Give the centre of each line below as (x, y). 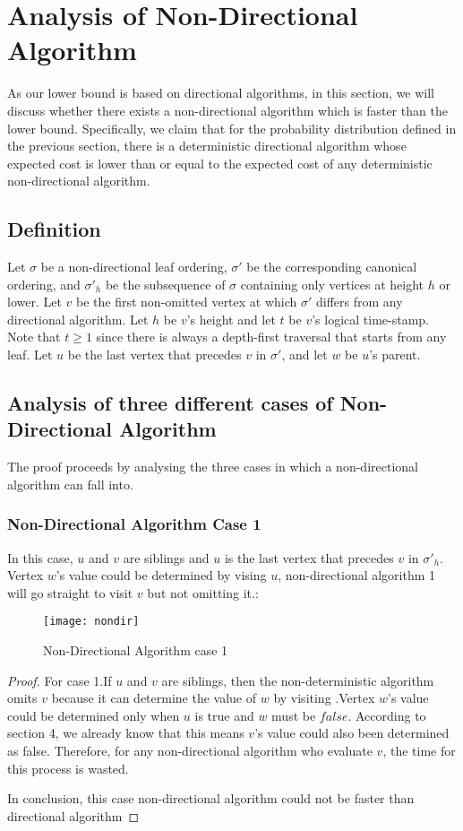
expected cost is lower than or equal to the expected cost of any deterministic (220, 163)
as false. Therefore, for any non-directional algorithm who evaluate (190, 751)
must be (294, 715)
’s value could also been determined (352, 733)
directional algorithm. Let (78, 319)
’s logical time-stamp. (370, 319)
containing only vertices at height (332, 284)
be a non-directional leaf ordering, (134, 267)
